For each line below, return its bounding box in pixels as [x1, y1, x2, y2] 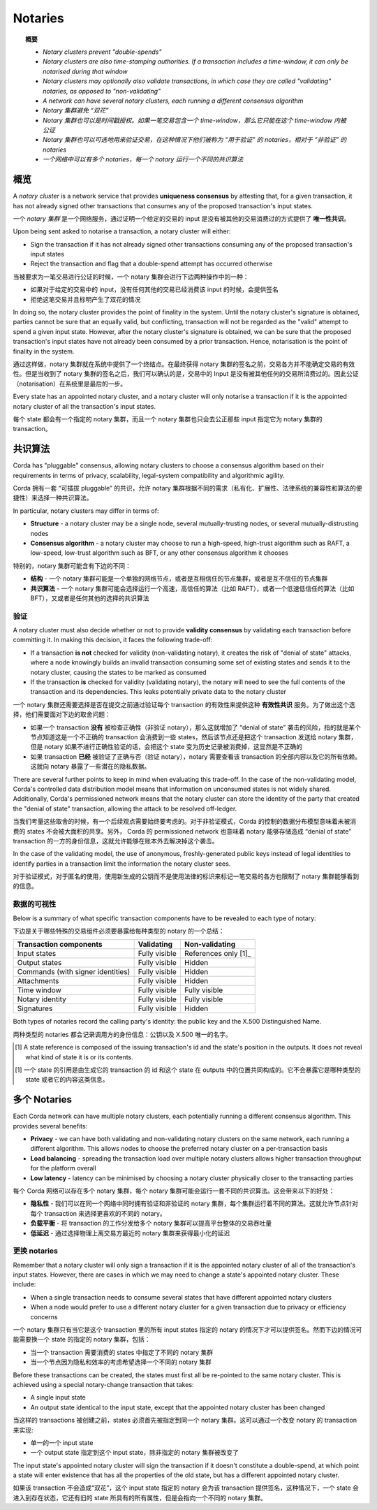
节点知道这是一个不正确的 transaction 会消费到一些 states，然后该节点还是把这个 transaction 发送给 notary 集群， [30, 732, 357, 741]
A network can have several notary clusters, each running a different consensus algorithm [43, 96, 304, 105]
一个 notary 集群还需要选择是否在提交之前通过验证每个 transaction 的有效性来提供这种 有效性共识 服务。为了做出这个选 [13, 700, 356, 709]
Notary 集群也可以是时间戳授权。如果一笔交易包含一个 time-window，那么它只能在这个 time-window [43, 116, 333, 124]
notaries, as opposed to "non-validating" [43, 87, 161, 95]
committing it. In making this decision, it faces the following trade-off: [13, 636, 213, 644]
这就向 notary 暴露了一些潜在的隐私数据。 [30, 762, 151, 771]
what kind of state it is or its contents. [25, 1052, 134, 1061]
